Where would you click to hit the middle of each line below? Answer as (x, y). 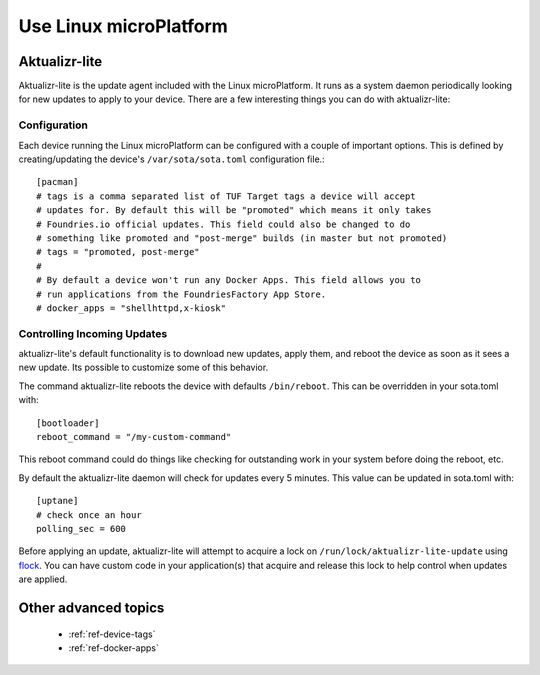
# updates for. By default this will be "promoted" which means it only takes (234, 210)
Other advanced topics (91, 607)
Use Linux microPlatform (123, 26)
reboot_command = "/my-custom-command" (134, 436)
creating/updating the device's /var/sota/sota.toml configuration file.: (171, 159)
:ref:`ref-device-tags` (112, 634)
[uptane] (57, 501)
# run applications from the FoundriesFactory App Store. (181, 294)
